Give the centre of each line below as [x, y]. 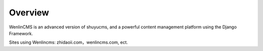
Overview [29, 13]
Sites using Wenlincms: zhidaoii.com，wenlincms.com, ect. [68, 42]
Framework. [21, 33]
